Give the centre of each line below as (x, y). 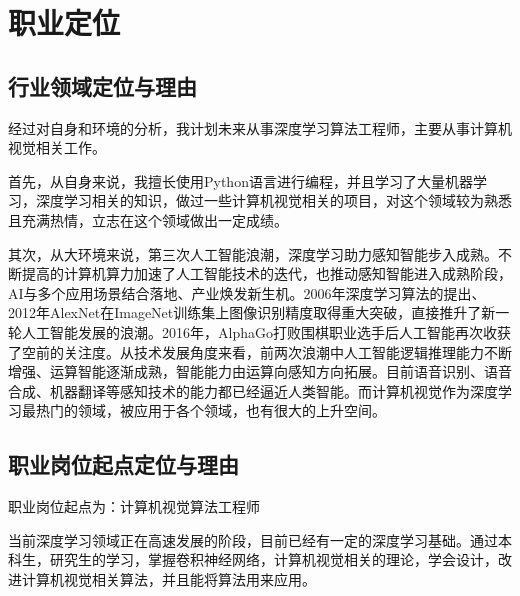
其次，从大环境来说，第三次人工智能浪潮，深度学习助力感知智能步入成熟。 (253, 253)
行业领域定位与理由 (102, 85)
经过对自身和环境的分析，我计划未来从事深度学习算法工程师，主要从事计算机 (260, 127)
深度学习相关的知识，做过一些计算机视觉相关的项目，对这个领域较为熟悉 (273, 200)
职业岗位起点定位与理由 (123, 464)
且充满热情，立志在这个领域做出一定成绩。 (148, 219)
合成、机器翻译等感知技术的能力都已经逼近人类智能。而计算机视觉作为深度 (253, 390)
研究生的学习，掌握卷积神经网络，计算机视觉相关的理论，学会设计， (273, 559)
